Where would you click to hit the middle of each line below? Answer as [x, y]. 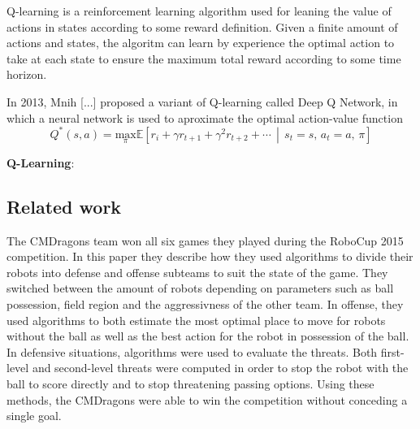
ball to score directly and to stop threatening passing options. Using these [191, 384]
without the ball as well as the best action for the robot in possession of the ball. [208, 336]
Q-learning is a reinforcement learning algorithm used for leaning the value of [199, 11]
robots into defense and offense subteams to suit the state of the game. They [197, 272]
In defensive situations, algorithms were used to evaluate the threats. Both [192, 351]
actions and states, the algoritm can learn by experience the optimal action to [201, 43]
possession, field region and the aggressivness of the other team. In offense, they [205, 304]
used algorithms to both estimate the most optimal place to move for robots [196, 320]
